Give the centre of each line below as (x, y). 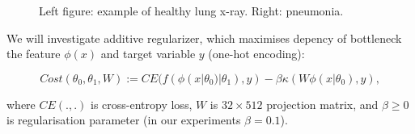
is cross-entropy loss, (142, 104)
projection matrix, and (322, 104)
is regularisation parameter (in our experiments (124, 120)
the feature (34, 54)
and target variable (148, 54)
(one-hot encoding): (256, 54)
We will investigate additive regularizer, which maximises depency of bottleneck (204, 38)
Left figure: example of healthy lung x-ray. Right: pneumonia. (191, 10)
